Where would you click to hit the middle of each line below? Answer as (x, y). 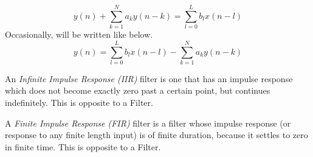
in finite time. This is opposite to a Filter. (83, 146)
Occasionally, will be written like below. (79, 34)
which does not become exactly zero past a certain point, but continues (138, 90)
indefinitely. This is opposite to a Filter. (79, 103)
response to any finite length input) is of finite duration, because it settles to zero (156, 135)
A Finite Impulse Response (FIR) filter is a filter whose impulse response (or (148, 123)
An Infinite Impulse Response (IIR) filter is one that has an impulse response (149, 78)
